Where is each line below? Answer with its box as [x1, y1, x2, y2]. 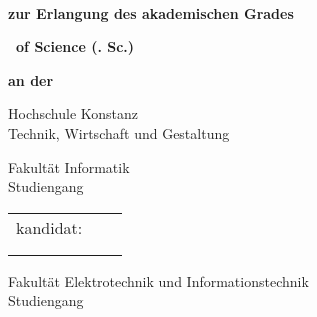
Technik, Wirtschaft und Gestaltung [8, 122, 230, 143]
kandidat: [16, 215, 83, 239]
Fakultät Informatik [8, 156, 130, 177]
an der [8, 69, 54, 90]
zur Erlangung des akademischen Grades [8, 2, 294, 23]
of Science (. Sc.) [16, 36, 135, 57]
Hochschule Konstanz [8, 103, 139, 124]
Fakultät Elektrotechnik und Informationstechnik [8, 270, 309, 291]
